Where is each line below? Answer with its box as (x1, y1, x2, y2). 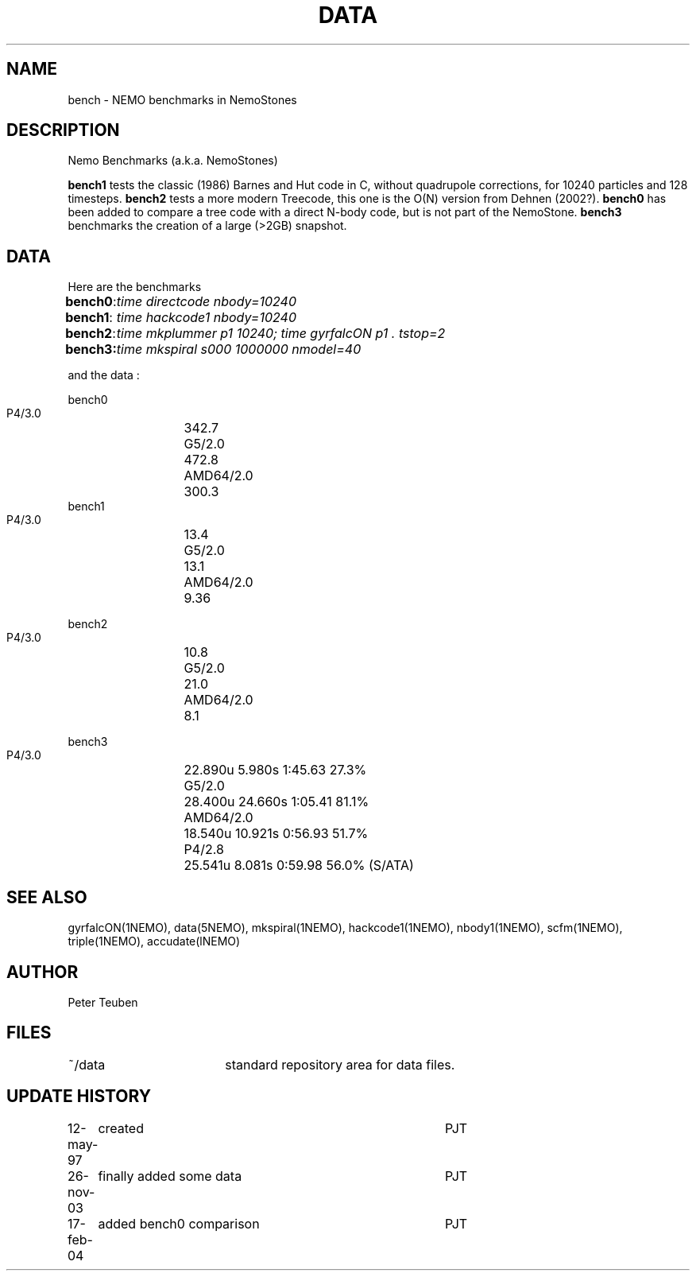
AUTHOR (6, 961, 79, 982)
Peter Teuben (68, 995, 138, 1009)
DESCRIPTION (6, 120, 120, 141)
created (98, 1120, 144, 1136)
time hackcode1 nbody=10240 (116, 309, 296, 326)
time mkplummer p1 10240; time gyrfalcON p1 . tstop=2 (116, 325, 446, 342)
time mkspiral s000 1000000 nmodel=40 (116, 341, 362, 358)
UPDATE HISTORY (6, 1086, 152, 1107)
